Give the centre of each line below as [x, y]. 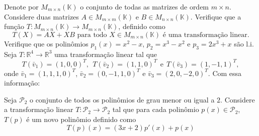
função [14, 26]
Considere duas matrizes [41, 16]
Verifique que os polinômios [46, 43]
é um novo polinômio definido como [81, 119]
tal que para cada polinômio [156, 109]
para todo [92, 35]
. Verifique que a [216, 16]
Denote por [21, 6]
